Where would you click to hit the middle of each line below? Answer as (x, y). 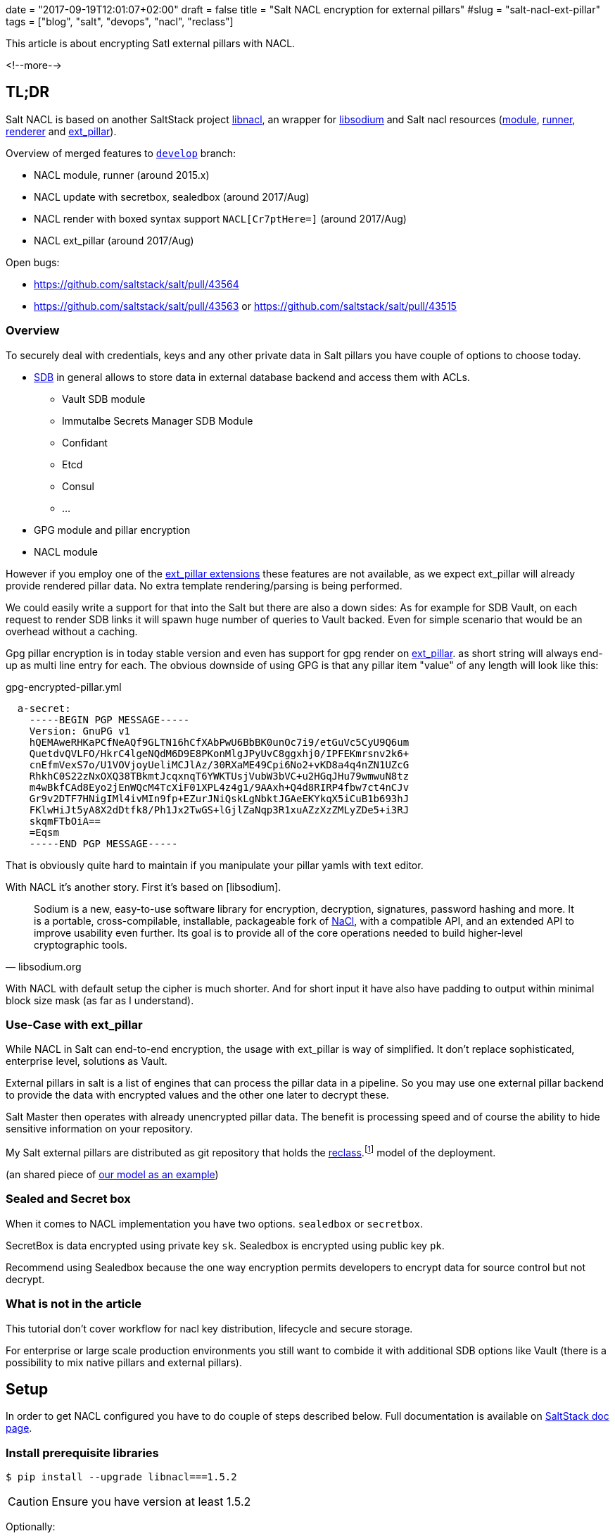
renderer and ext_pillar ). (61, 131)
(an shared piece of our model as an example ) (112, 1174)
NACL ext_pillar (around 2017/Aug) (114, 240)
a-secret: (44, 708)
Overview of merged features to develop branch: (121, 153)
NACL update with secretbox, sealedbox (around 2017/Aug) (172, 196)
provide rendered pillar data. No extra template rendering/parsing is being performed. (204, 585)
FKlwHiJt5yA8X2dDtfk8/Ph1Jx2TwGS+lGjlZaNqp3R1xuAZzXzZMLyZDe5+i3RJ (219, 810)
